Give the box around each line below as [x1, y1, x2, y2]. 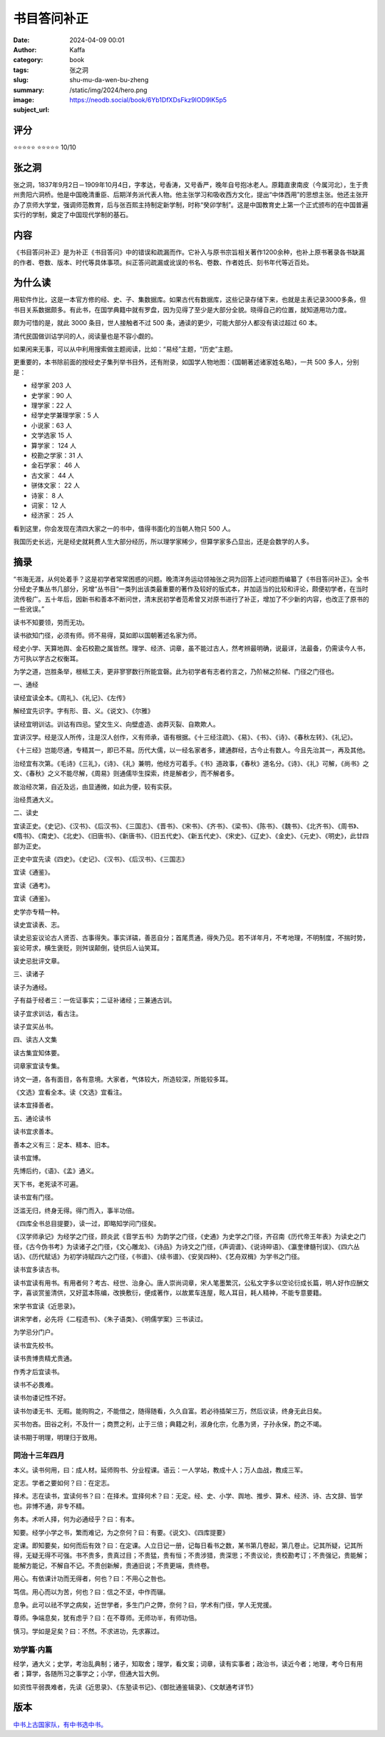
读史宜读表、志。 [13, 920, 63, 929]
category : [13, 56, 43, 64]
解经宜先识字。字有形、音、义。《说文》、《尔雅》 [13, 707, 154, 715]
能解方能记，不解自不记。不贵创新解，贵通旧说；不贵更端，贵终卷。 [13, 1561, 213, 1570]
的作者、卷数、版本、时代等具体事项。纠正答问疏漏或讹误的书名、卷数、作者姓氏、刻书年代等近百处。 [13, 258, 313, 267]
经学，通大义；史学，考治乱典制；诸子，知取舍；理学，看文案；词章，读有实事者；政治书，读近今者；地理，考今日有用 [13, 1659, 363, 1668]
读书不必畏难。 [13, 1380, 57, 1389]
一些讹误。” [13, 604, 45, 614]
